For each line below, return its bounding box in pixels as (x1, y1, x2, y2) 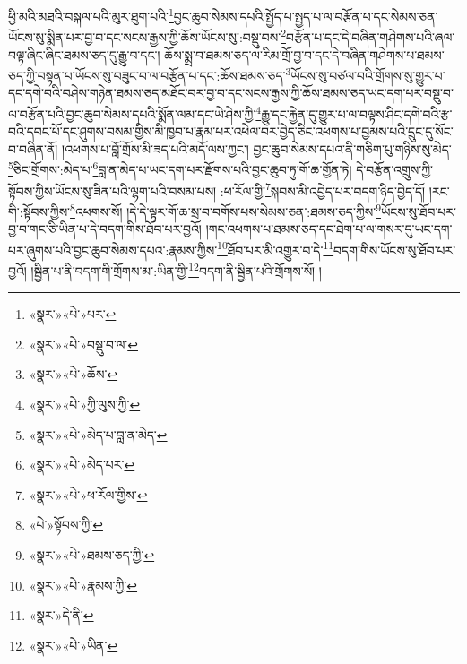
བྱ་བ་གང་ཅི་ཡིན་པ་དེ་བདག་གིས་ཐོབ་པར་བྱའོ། (8, 220, 202, 238)
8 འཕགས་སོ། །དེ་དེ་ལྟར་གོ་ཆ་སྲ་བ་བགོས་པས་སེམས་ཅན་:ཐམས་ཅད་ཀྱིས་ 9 (70, 199, 381, 220)
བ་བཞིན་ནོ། (8, 139, 58, 158)
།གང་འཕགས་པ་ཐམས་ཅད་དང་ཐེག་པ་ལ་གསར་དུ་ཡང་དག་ (205, 220, 453, 238)
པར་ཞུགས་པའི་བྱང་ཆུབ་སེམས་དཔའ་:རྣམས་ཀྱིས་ (8, 240, 218, 259)
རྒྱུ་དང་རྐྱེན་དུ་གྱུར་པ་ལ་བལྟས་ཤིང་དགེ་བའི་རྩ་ (261, 104, 453, 123)
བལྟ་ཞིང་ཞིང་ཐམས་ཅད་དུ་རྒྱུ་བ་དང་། (8, 45, 160, 64)
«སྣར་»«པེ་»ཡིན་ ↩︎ (29, 635, 118, 654)
